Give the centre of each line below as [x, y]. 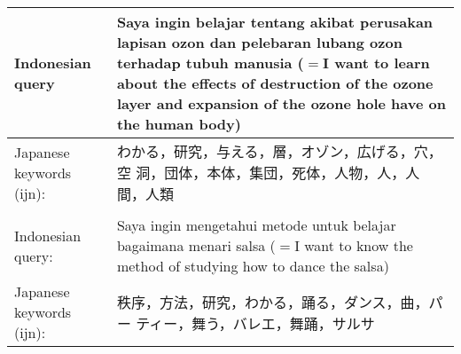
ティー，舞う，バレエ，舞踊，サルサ [255, 323]
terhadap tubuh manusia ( [210, 63]
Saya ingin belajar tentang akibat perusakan [275, 22]
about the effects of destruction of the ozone [275, 83]
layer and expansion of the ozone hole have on [281, 103]
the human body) [179, 124]
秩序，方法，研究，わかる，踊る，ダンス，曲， [273, 302]
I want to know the [354, 245]
